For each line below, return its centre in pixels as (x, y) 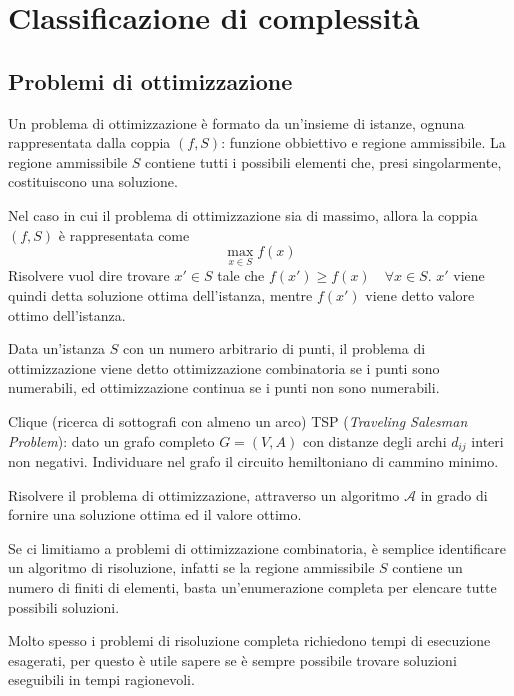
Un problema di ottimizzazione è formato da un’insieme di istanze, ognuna (236, 122)
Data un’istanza (57, 348)
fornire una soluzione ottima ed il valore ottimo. (155, 514)
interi (487, 440)
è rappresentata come (124, 234)
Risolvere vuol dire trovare (89, 275)
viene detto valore (420, 294)
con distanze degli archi (374, 440)
